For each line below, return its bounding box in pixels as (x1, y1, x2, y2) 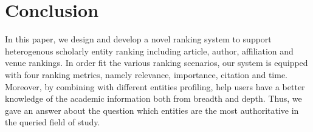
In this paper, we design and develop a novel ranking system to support (5, 33, 272, 45)
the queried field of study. (5, 116, 100, 128)
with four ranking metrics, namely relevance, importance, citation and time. (5, 68, 288, 81)
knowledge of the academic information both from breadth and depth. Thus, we (5, 92, 302, 105)
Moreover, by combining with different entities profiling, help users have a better (5, 80, 305, 93)
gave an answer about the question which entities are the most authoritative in (5, 104, 299, 116)
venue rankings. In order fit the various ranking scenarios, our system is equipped (5, 56, 308, 69)
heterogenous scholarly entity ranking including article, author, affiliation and (5, 44, 294, 57)
